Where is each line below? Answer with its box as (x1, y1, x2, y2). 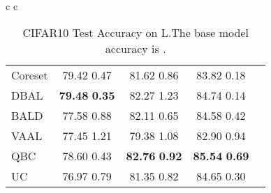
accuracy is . (105, 40, 166, 56)
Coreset (11, 66, 48, 83)
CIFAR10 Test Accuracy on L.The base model (22, 24, 249, 40)
